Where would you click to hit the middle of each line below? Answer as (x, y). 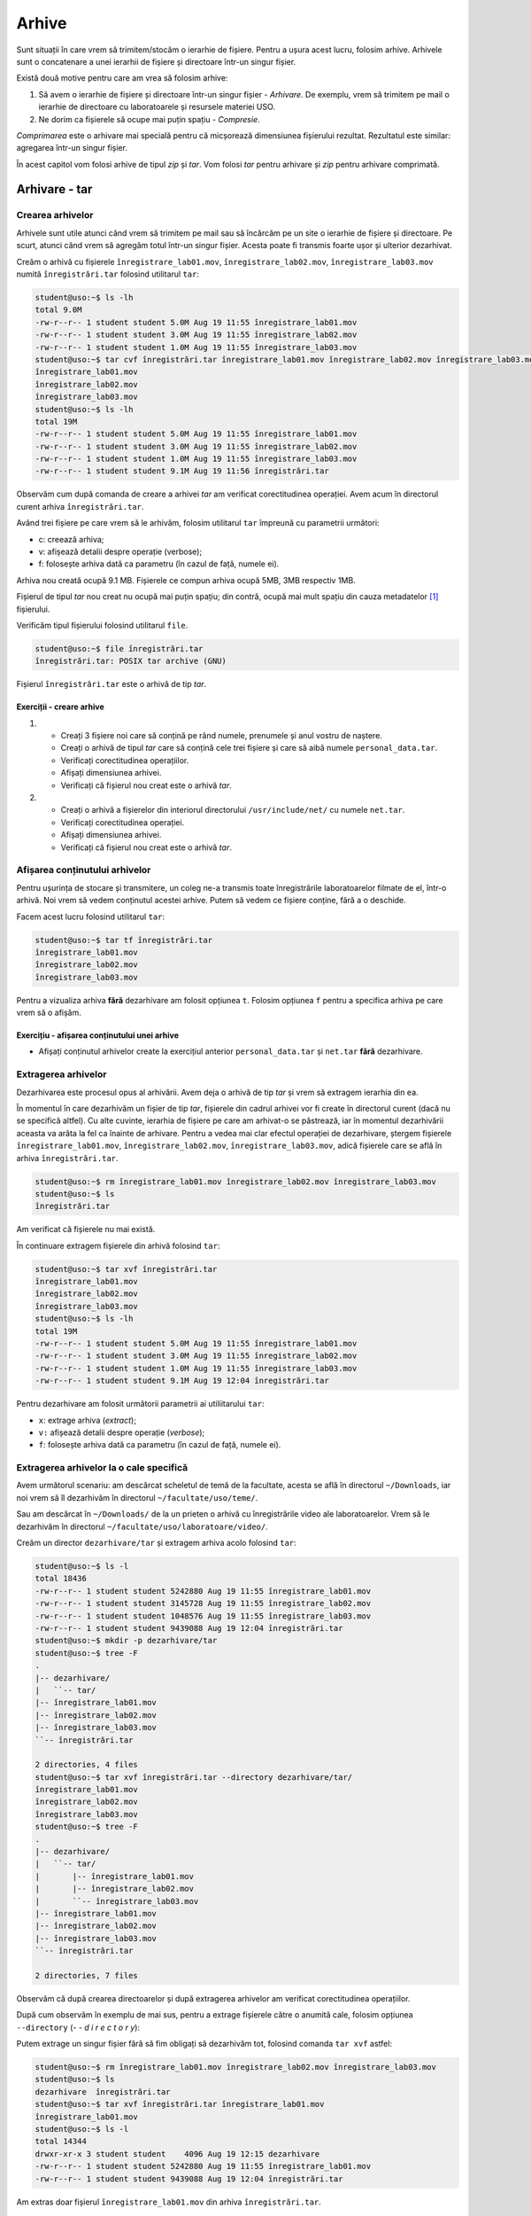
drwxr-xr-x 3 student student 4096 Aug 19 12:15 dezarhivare (177, 2154)
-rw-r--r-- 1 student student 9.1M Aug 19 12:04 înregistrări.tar (182, 1381)
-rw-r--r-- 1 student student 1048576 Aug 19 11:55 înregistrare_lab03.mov (203, 1616)
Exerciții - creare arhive (61, 707)
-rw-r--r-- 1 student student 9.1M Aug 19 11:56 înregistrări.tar (182, 471)
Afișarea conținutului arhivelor (84, 870)
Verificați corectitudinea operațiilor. (125, 760)
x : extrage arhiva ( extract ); (88, 1420)
